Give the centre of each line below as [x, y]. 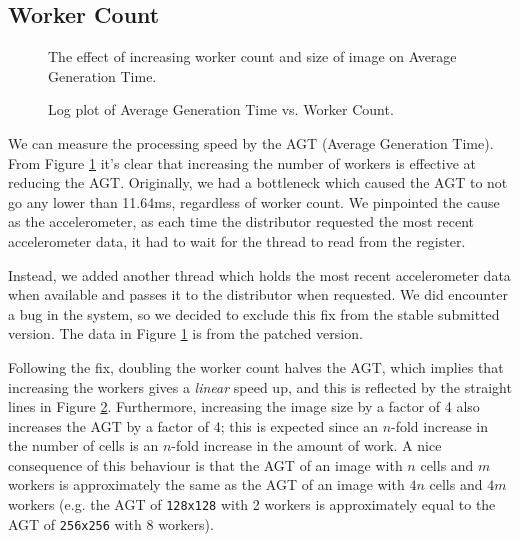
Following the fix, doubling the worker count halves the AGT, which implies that [256, 366]
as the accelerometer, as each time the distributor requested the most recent [241, 221]
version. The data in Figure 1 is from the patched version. [185, 333]
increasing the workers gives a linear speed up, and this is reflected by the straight [260, 386]
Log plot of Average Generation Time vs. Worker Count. [221, 109]
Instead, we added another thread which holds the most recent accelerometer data [259, 274]
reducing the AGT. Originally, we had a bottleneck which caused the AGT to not [258, 182]
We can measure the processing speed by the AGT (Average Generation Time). [251, 142]
